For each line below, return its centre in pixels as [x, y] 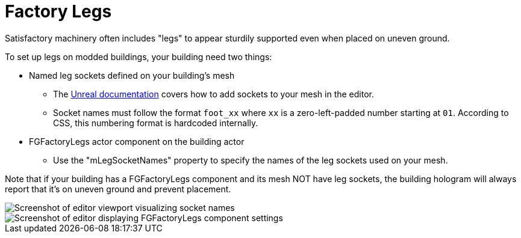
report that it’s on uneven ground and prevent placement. [118, 189]
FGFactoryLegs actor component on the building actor [137, 141]
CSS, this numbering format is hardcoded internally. [156, 123]
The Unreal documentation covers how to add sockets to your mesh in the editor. [214, 94]
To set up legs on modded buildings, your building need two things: [139, 56]
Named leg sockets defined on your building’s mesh [132, 75]
